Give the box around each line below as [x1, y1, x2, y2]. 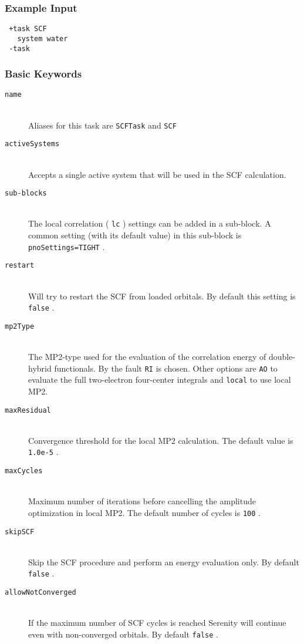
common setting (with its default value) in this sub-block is [28, 229, 242, 241]
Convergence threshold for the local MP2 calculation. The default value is [28, 434, 293, 446]
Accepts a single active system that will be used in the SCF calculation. [28, 168, 286, 180]
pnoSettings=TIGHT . [28, 240, 105, 252]
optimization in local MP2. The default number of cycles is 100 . [28, 506, 261, 518]
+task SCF [9, 25, 47, 33]
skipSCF [5, 527, 35, 536]
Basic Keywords [5, 66, 82, 81]
